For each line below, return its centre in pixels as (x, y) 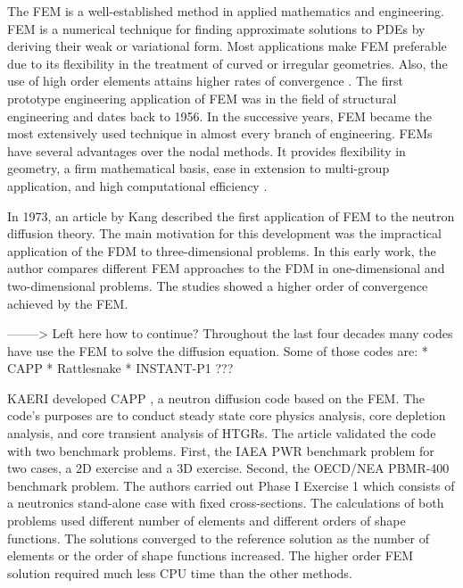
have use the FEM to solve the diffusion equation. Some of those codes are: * (218, 350)
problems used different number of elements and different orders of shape (207, 521)
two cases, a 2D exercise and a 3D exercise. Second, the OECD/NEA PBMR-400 (228, 468)
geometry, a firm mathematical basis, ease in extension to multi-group (198, 168)
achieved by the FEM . (68, 303)
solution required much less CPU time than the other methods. (180, 572)
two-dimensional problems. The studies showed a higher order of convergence (218, 285)
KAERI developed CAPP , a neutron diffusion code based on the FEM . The (216, 398)
